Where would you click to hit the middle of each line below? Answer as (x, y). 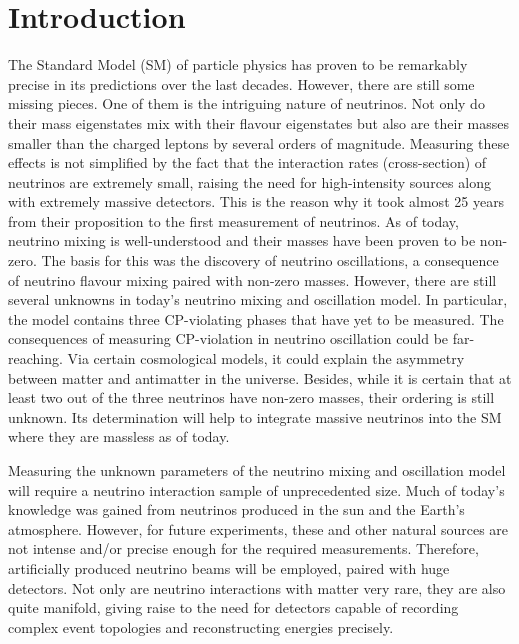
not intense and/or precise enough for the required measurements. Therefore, (243, 548)
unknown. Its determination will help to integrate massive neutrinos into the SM (255, 416)
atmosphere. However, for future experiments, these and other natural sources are (258, 528)
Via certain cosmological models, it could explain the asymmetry (266, 358)
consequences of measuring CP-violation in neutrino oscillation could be (228, 338)
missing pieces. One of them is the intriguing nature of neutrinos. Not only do (246, 103)
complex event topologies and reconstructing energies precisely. (201, 626)
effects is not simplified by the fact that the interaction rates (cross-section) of (247, 162)
